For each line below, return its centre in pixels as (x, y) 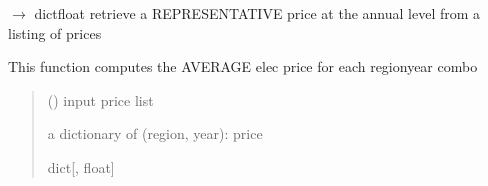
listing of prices (55, 32)
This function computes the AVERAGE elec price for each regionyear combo (243, 66)
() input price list (100, 99)
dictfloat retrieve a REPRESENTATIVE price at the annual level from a (257, 13)
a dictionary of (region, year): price (155, 133)
